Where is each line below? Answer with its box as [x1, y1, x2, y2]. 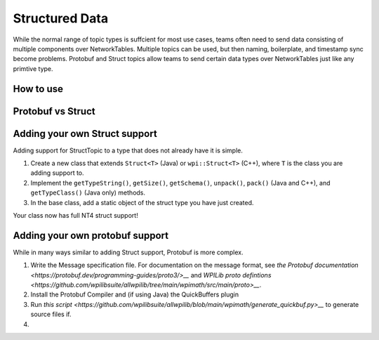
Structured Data [13, 11, 109, 26]
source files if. [30, 310, 72, 319]
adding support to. [30, 169, 84, 177]
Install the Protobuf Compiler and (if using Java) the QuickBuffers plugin [30, 290, 239, 299]
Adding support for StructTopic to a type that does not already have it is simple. [13, 146, 244, 155]
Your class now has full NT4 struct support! [13, 211, 138, 219]
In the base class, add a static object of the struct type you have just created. [30, 198, 254, 207]
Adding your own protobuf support [13, 229, 168, 242]
